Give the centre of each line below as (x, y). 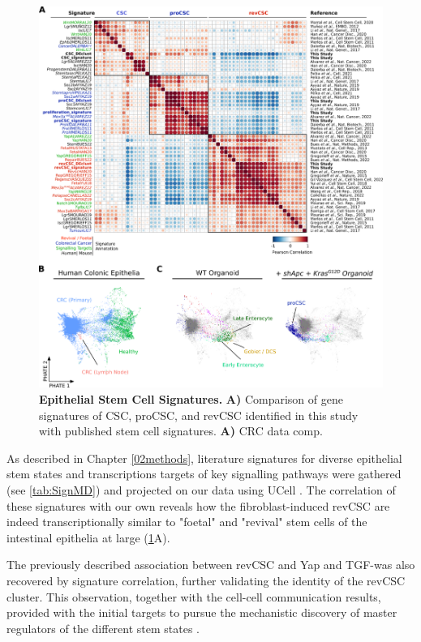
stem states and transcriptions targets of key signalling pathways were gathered (204, 474)
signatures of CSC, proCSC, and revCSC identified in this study (199, 415)
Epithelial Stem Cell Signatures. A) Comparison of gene (191, 398)
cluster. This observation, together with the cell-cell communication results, (194, 596)
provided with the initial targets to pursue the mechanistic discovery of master (202, 612)
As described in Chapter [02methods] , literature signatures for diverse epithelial (204, 458)
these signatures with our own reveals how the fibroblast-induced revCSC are (198, 505)
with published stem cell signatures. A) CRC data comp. (181, 431)
